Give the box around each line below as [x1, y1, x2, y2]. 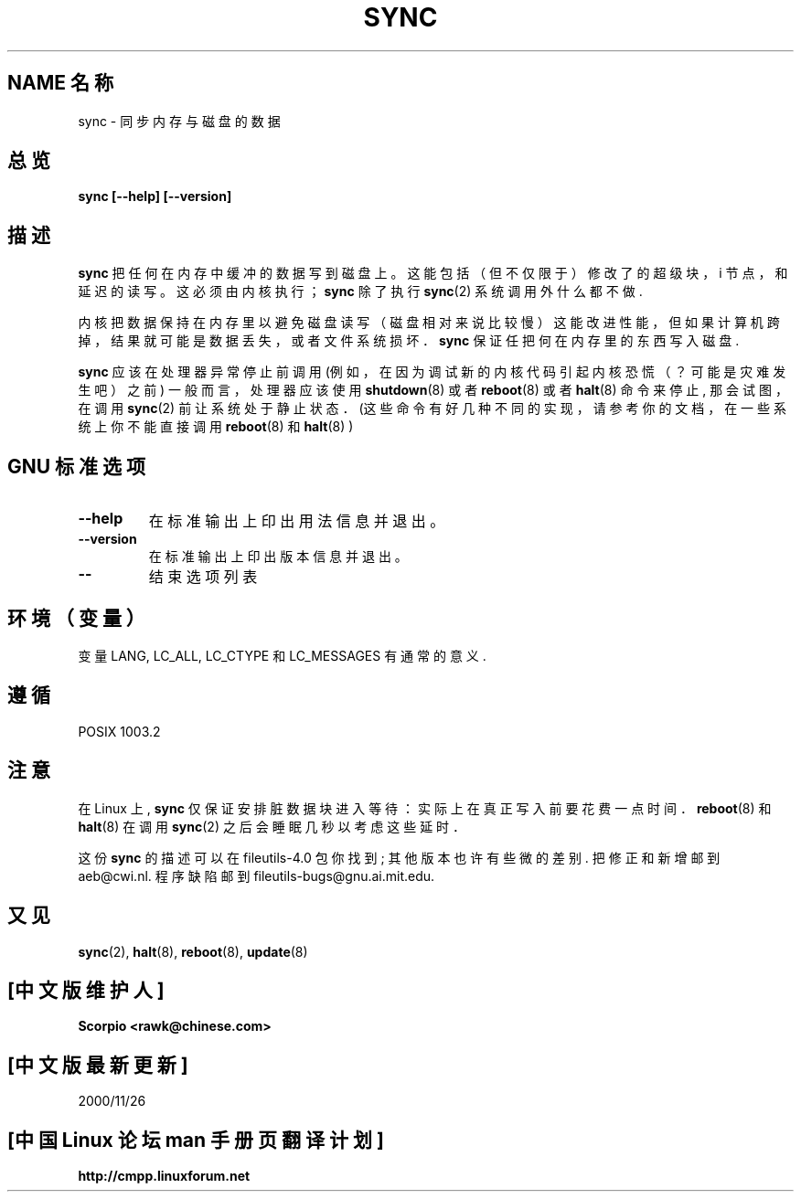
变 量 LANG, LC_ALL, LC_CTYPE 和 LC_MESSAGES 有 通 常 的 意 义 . [78, 647, 486, 663]
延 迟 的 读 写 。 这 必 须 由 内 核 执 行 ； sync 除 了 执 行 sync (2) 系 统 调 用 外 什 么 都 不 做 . [78, 283, 643, 300]
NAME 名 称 [7, 71, 113, 95]
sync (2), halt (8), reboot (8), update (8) [78, 943, 308, 960]
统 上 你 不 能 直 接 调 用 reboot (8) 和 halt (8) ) [78, 419, 354, 435]
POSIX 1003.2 [78, 723, 161, 739]
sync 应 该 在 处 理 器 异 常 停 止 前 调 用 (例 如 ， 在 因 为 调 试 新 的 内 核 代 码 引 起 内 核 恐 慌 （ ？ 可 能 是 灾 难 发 [78, 364, 786, 380]
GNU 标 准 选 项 [7, 454, 146, 478]
